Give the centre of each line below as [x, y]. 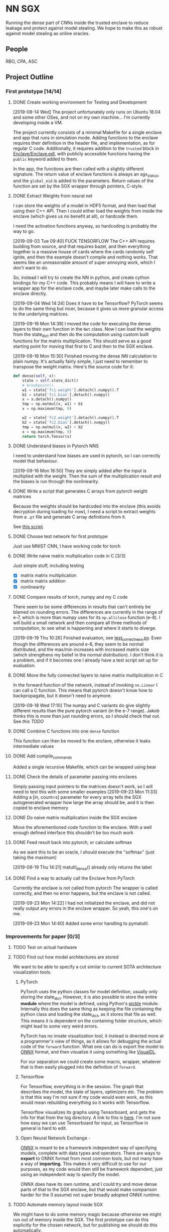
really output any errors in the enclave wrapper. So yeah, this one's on [86, 908]
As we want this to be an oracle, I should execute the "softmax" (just [84, 852]
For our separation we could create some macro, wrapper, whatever [91, 1062]
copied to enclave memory [41, 808]
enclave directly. [30, 294]
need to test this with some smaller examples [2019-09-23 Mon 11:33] [85, 792]
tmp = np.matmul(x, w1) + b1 [53, 404]
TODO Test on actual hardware [45, 947]
